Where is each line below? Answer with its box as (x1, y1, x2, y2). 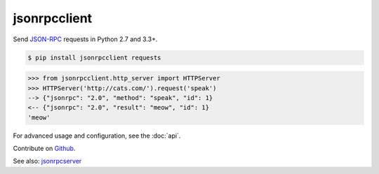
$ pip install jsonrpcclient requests (27, 53, 161, 61)
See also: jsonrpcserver (13, 157, 82, 166)
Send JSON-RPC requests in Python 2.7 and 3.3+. (13, 35, 158, 43)
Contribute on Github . (13, 144, 76, 153)
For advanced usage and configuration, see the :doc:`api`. (13, 131, 181, 140)
